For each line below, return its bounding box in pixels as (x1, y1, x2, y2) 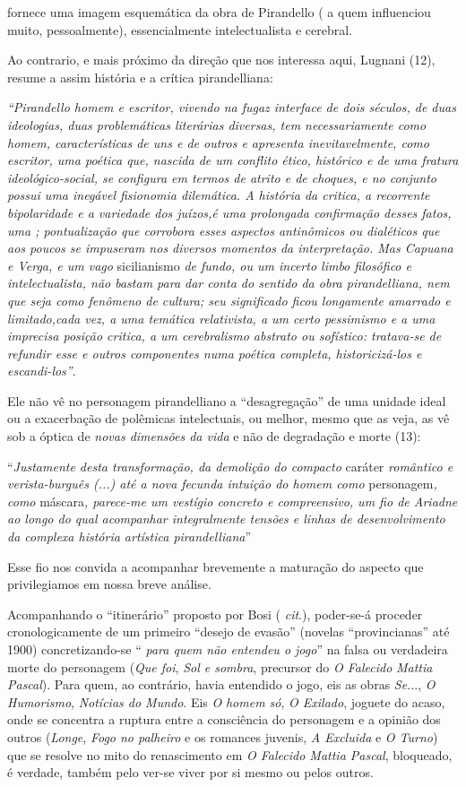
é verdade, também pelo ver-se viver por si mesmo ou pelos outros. (7, 763, 374, 782)
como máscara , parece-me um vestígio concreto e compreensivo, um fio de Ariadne (7, 491, 458, 510)
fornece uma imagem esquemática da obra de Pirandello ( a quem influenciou (7, 3, 431, 21)
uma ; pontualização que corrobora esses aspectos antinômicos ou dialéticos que (7, 221, 440, 239)
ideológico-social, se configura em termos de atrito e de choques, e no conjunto (7, 168, 436, 186)
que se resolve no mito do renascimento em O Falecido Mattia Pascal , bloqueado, (7, 745, 453, 764)
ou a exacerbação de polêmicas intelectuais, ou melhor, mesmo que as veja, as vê (7, 409, 450, 428)
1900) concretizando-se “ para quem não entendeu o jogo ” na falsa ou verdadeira (7, 640, 448, 658)
